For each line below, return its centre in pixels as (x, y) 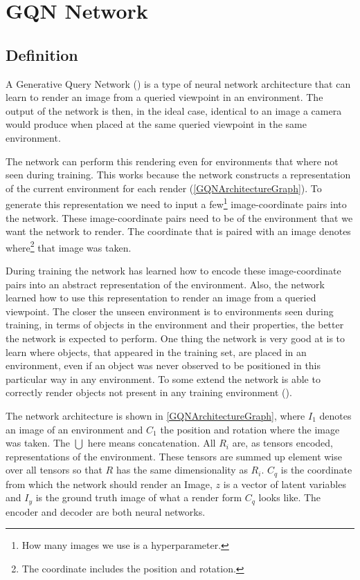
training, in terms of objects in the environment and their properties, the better (175, 325)
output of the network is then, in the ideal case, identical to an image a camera (174, 110)
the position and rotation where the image (250, 429)
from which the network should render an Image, (109, 484)
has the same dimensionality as (182, 470)
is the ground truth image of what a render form (139, 497)
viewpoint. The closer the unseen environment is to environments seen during (170, 311)
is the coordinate (316, 470)
